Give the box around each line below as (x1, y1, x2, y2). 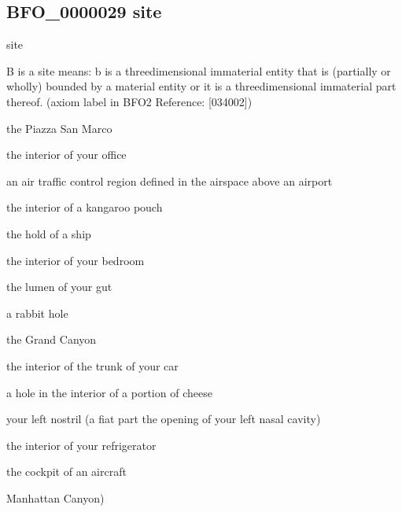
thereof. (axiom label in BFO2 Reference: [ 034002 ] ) (6, 93, 253, 109)
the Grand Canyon (6, 331, 97, 348)
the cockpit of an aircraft (6, 463, 127, 480)
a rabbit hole (6, 304, 68, 321)
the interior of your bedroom (6, 252, 145, 268)
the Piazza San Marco (6, 120, 112, 136)
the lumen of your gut (6, 278, 112, 295)
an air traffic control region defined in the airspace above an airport (6, 172, 333, 189)
